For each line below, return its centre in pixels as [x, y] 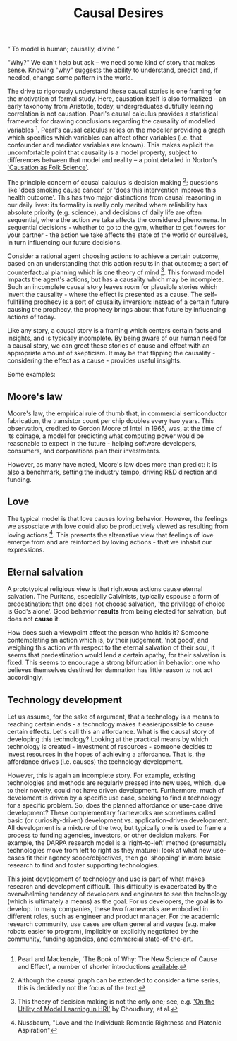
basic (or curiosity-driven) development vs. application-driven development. [118, 820]
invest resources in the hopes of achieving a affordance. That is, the [106, 754]
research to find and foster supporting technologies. [83, 865]
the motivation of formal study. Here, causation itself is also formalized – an [117, 99]
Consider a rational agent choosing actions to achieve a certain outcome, [114, 256]
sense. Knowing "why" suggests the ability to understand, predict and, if [113, 70]
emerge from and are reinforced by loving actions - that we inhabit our [110, 542]
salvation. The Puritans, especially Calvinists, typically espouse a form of [114, 597]
